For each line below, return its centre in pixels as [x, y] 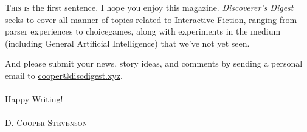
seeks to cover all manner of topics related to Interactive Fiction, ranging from [151, 19]
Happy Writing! [34, 99]
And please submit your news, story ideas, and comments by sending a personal [154, 63]
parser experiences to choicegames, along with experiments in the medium [143, 31]
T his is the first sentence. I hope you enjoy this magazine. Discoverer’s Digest [149, 7]
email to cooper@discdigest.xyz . [64, 75]
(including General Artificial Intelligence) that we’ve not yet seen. [127, 43]
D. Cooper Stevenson [46, 123]
